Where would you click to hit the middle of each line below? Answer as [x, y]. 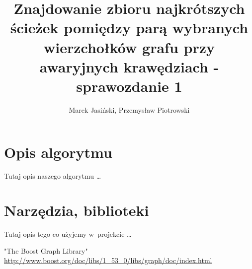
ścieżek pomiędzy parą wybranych [129, 28]
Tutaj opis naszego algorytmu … [53, 176]
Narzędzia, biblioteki [77, 210]
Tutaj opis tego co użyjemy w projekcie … [68, 234]
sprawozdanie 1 [129, 86]
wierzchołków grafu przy [129, 47]
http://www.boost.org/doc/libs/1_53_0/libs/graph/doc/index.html [108, 260]
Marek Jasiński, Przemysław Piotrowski [129, 109]
